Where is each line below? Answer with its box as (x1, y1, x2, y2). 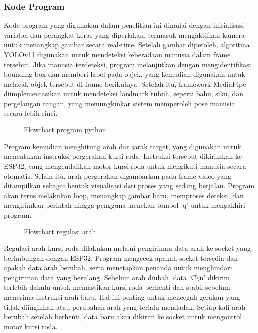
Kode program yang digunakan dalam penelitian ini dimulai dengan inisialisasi (4, 20, 244, 30)
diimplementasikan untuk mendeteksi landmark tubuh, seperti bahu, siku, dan (4, 88, 243, 99)
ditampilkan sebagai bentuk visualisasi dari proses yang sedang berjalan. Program (4, 180, 255, 191)
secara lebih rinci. (4, 108, 58, 118)
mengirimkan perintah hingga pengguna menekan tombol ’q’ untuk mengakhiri (4, 200, 245, 210)
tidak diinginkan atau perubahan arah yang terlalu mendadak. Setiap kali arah (4, 301, 246, 312)
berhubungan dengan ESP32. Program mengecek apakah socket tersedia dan (4, 252, 238, 263)
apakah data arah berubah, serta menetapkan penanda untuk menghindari (4, 262, 232, 273)
